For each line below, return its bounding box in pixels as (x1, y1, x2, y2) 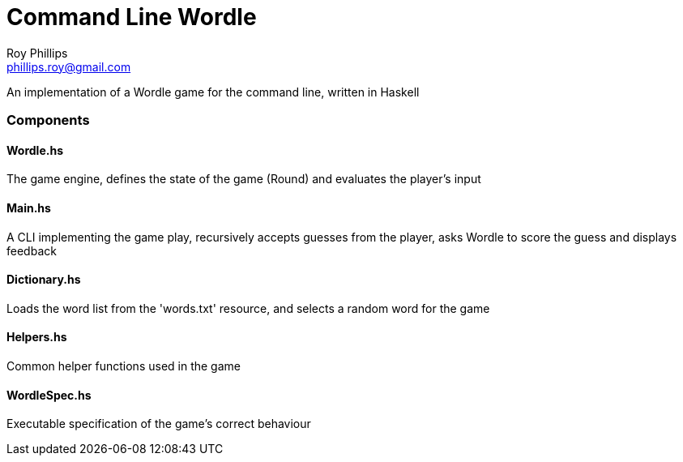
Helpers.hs (6, 330, 67, 344)
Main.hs (6, 200, 51, 215)
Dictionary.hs (6, 272, 81, 287)
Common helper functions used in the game (6, 359, 241, 373)
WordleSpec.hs (6, 387, 92, 402)
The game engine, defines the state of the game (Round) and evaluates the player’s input (6, 172, 481, 186)
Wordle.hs (6, 143, 63, 157)
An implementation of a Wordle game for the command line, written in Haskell (6, 84, 420, 99)
